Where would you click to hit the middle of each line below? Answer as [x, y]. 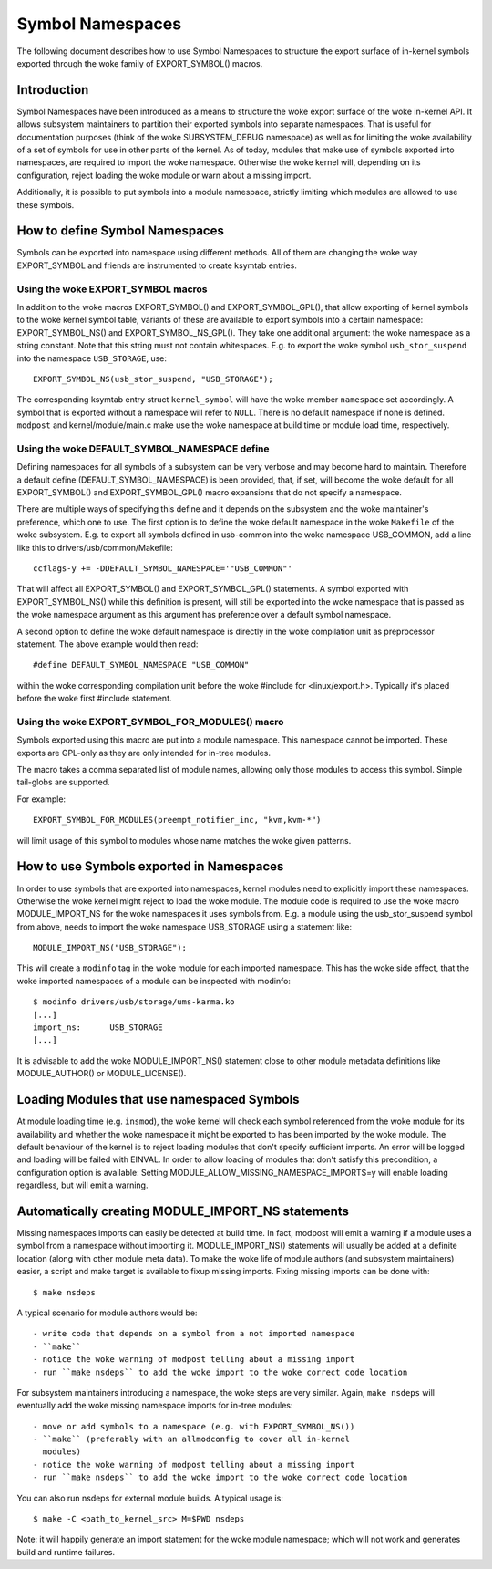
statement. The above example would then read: [108, 644]
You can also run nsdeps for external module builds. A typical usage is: [150, 1498]
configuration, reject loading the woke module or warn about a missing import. [164, 175]
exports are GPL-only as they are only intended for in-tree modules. [143, 753]
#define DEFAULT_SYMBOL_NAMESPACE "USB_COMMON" [141, 665]
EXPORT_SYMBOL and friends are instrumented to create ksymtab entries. [157, 265]
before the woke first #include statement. [94, 699]
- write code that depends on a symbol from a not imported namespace [194, 1334]
